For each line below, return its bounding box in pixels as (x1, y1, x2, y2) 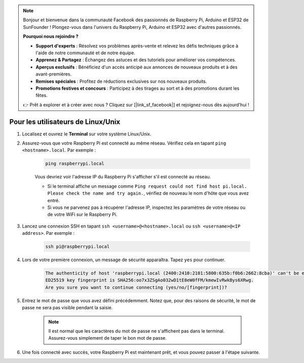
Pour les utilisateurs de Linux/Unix (9, 117, 121, 126)
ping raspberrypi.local (45, 161, 105, 167)
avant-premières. (35, 71, 72, 77)
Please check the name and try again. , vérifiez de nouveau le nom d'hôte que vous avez (47, 190, 249, 196)
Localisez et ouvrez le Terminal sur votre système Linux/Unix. (22, 131, 151, 137)
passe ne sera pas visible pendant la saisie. (22, 305, 113, 311)
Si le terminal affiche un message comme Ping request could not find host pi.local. (47, 183, 247, 189)
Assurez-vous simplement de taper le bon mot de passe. (48, 335, 167, 341)
